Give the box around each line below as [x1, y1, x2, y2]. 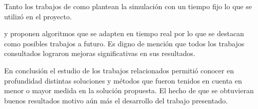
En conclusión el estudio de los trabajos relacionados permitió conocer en [4, 65, 234, 75]
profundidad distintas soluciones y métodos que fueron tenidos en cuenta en [4, 75, 242, 86]
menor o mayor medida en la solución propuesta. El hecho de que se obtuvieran [4, 85, 254, 96]
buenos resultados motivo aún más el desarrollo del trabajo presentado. [4, 95, 228, 105]
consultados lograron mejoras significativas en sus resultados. [4, 48, 195, 59]
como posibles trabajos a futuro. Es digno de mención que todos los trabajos [4, 38, 245, 48]
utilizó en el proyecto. [4, 11, 72, 21]
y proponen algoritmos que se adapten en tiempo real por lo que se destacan [4, 28, 244, 39]
